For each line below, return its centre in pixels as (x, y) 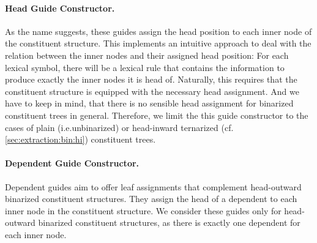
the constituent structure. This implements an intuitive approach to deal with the (158, 43)
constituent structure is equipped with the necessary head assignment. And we (152, 91)
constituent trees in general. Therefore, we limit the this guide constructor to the (157, 115)
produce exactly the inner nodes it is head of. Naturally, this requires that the (151, 79)
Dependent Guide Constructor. (72, 163)
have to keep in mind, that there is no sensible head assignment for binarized (149, 103)
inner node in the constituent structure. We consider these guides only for (143, 210)
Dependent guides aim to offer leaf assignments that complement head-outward (153, 186)
